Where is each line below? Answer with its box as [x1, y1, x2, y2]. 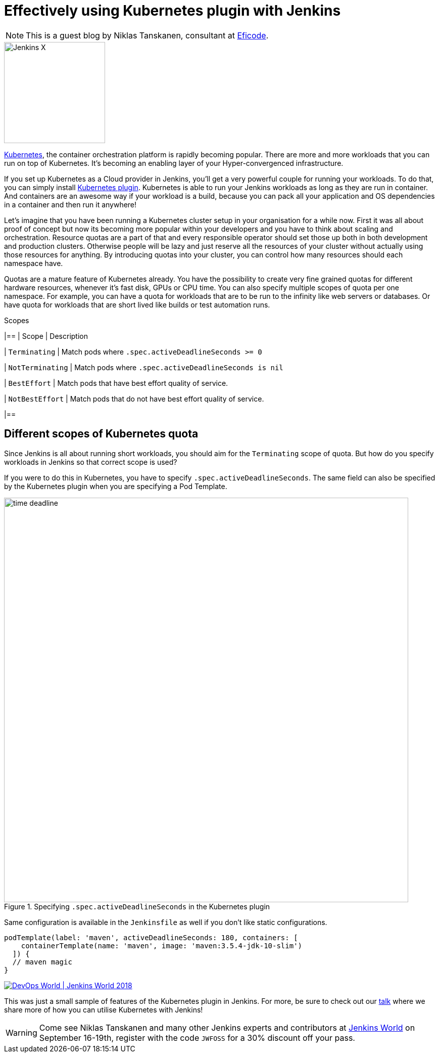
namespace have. [4, 258, 63, 268]
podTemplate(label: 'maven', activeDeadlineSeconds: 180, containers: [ [4, 933, 298, 942]
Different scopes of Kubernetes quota [4, 427, 199, 441]
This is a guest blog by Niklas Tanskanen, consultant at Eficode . [26, 30, 269, 40]
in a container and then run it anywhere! [4, 200, 137, 209]
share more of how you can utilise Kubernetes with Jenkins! [4, 1005, 203, 1014]
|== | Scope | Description [4, 331, 88, 340]
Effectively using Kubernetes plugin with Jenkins [4, 2, 341, 19]
